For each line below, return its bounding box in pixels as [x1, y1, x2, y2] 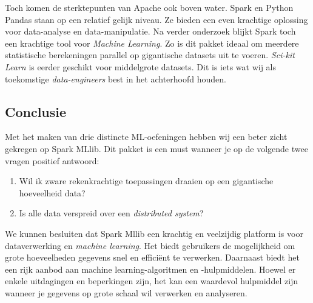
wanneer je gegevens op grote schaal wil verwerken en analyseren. [5, 286, 247, 299]
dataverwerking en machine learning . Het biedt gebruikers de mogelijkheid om [5, 239, 295, 251]
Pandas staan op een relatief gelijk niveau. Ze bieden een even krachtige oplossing [5, 13, 308, 25]
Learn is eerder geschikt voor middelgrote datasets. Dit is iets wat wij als [5, 60, 277, 73]
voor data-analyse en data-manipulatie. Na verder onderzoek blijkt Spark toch [5, 25, 296, 38]
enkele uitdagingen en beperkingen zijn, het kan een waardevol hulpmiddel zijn [5, 275, 298, 287]
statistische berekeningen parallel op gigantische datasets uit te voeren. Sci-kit [5, 48, 295, 61]
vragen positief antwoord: [5, 154, 99, 167]
